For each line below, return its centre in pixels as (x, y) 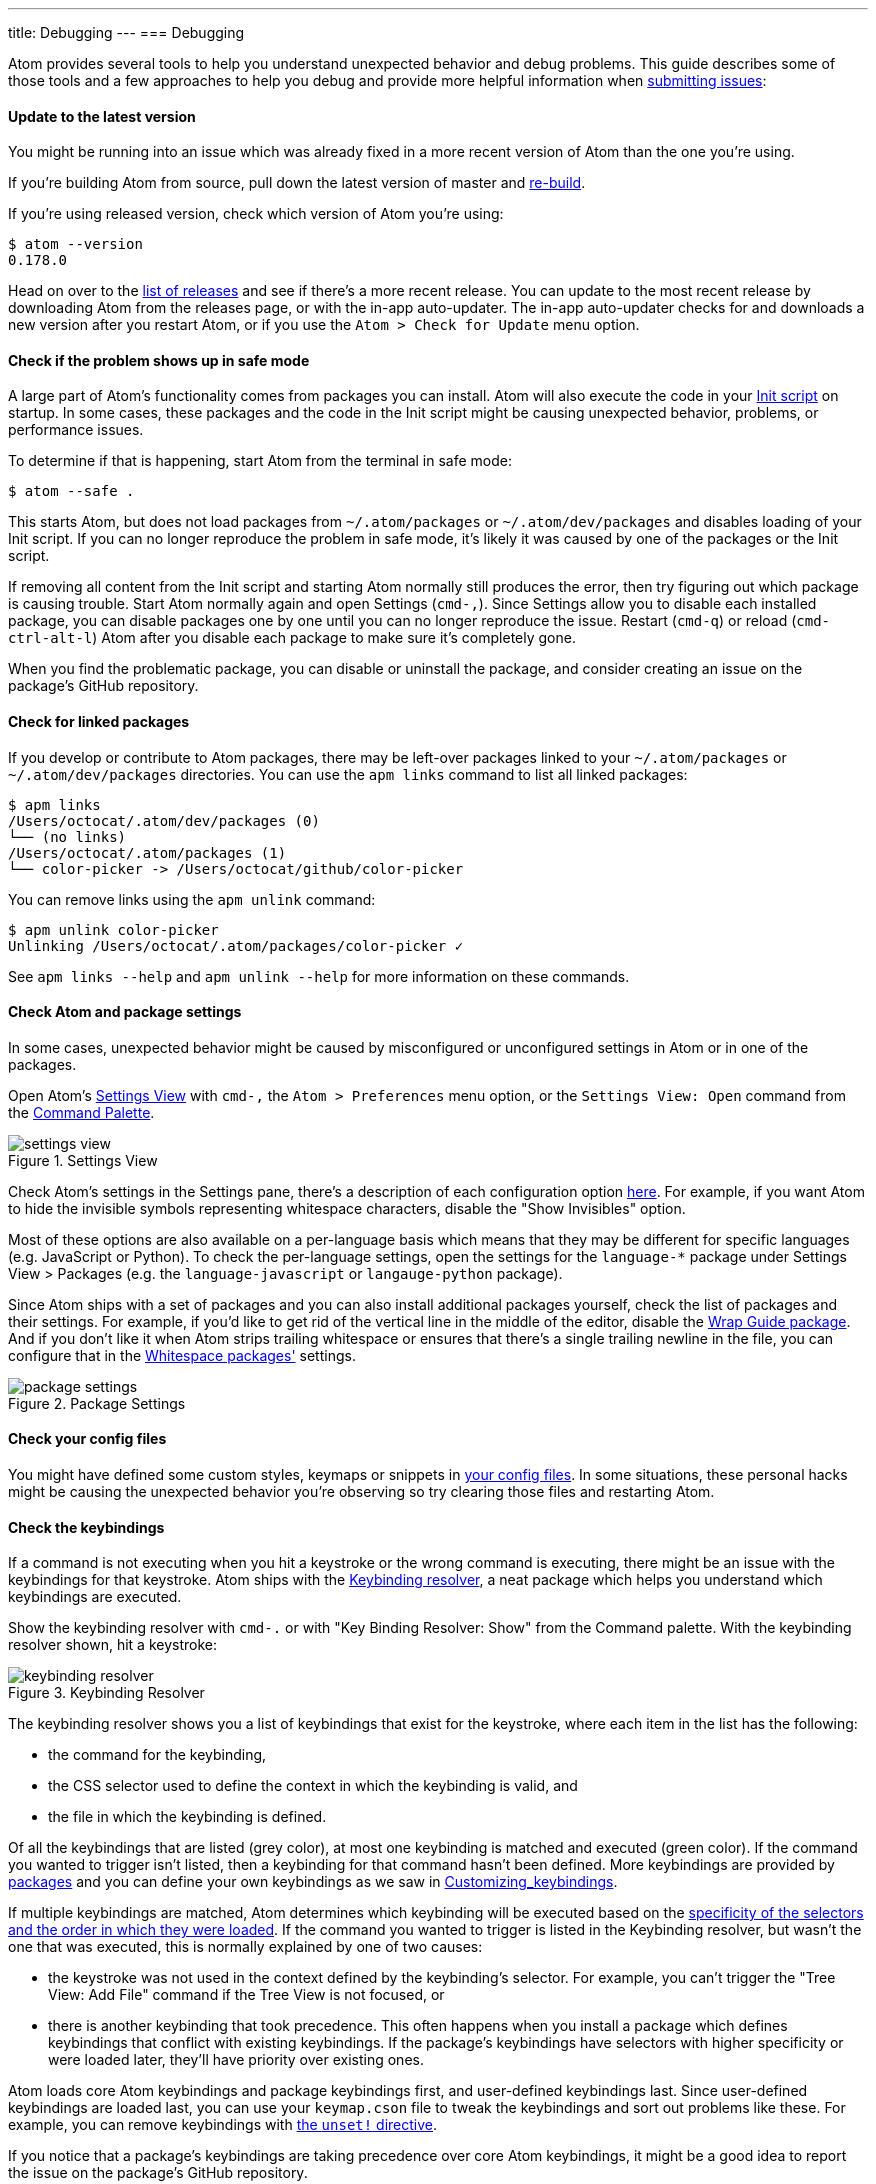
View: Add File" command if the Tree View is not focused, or (246, 1995)
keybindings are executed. (95, 1597)
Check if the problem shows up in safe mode (159, 360)
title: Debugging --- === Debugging (126, 32)
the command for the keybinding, (157, 1755)
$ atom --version (75, 244)
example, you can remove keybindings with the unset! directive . (223, 2125)
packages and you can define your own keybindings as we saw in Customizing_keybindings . (313, 1882)
